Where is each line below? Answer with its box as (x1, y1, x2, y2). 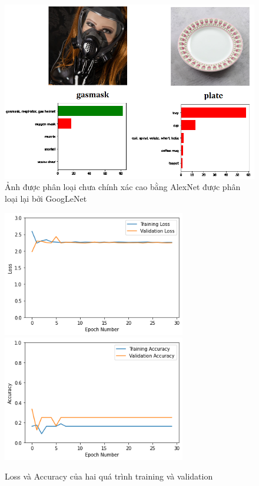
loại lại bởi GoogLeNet (5, 192, 87, 205)
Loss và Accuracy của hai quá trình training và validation (5, 470, 213, 482)
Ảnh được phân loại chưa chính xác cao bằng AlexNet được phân (5, 181, 241, 193)
